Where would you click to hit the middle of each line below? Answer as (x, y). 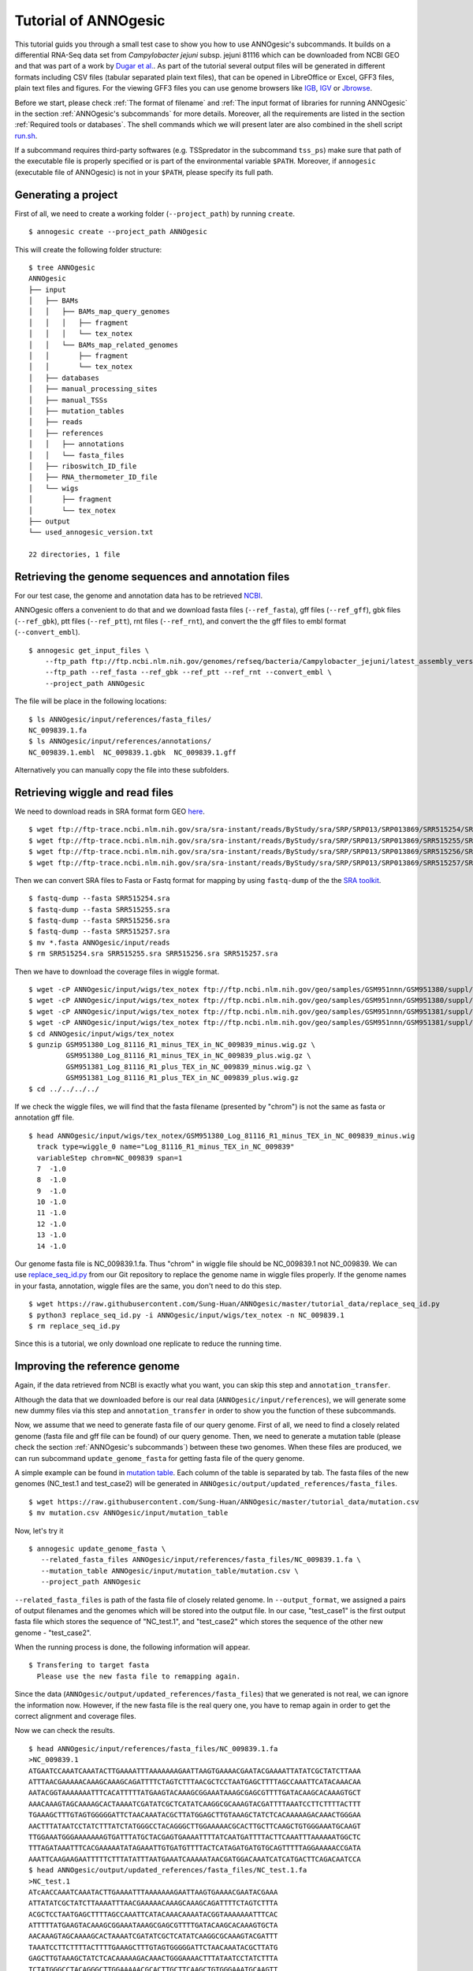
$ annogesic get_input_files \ (89, 650)
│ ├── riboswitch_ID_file (83, 466)
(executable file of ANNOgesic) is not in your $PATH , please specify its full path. (144, 172)
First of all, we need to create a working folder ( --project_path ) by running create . (155, 214)
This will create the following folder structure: (88, 249)
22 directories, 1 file (74, 555)
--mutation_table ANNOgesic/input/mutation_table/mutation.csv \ (169, 1570)
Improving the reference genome (97, 1367)
